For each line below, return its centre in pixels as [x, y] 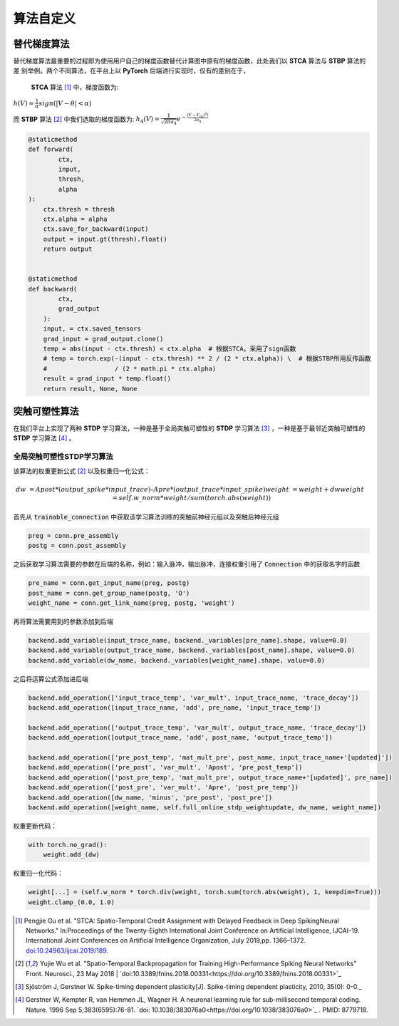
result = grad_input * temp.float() [107, 379]
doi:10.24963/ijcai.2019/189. [67, 950]
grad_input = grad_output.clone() [103, 339]
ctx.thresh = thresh [79, 209]
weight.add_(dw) [71, 855]
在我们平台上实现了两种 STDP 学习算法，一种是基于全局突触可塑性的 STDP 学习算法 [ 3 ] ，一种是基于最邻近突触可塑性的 [189, 428]
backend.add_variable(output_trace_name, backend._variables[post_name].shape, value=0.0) [192, 651]
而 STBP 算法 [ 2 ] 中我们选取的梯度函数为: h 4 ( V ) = [87, 120]
